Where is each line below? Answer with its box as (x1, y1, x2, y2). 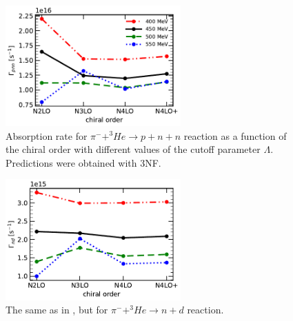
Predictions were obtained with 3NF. (6, 155, 161, 169)
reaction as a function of (183, 128, 287, 143)
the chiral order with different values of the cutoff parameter (6, 142, 261, 156)
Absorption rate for (6, 128, 88, 143)
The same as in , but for (6, 302, 108, 317)
